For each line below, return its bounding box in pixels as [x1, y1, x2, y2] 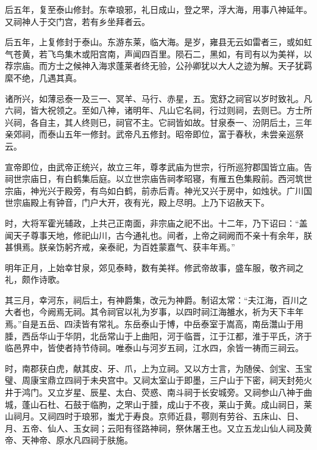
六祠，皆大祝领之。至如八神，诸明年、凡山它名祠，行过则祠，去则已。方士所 [5, 104, 312, 117]
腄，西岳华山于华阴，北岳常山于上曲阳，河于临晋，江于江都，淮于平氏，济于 [5, 329, 312, 342]
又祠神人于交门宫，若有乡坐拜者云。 [5, 15, 150, 27]
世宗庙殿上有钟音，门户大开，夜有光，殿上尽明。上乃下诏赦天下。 [5, 196, 269, 209]
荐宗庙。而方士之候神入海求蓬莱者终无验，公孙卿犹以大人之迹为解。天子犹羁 [5, 59, 312, 72]
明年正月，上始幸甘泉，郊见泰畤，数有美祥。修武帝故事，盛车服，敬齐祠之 [5, 261, 304, 274]
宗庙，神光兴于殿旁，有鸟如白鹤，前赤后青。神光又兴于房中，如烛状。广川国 [5, 184, 312, 197]
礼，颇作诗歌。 [5, 273, 65, 286]
